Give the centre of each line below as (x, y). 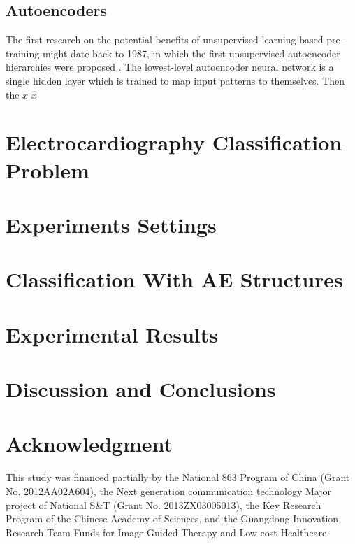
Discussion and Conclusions (141, 389)
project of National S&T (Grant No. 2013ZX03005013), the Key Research (164, 504)
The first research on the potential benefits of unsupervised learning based (165, 40)
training (23, 53)
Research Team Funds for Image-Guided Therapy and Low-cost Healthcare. (168, 532)
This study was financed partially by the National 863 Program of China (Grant (178, 477)
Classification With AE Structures (174, 279)
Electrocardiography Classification (174, 142)
